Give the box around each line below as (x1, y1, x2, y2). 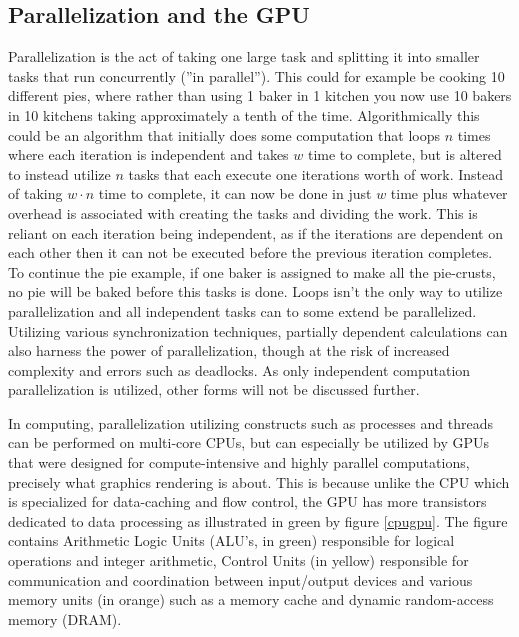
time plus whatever (390, 183, 508, 204)
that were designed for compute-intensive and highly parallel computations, (8, 452, 470, 473)
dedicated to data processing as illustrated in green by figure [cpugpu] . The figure (8, 510, 508, 531)
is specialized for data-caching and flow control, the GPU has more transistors (8, 491, 487, 512)
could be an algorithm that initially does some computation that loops (8, 124, 440, 145)
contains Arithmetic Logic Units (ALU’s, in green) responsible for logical (8, 530, 455, 551)
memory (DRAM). (8, 608, 122, 629)
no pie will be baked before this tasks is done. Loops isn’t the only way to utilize (8, 281, 503, 302)
